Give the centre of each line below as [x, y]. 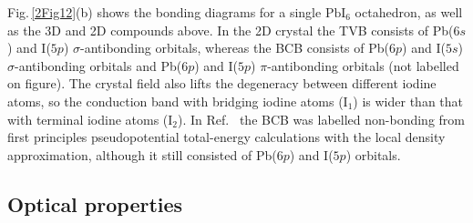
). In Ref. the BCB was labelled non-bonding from [321, 119]
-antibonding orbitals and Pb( [98, 65]
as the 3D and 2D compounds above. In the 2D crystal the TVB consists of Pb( [231, 30]
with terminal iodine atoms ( [88, 119]
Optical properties [95, 203]
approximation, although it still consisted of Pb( [142, 154]
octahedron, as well [409, 12]
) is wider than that [408, 101]
